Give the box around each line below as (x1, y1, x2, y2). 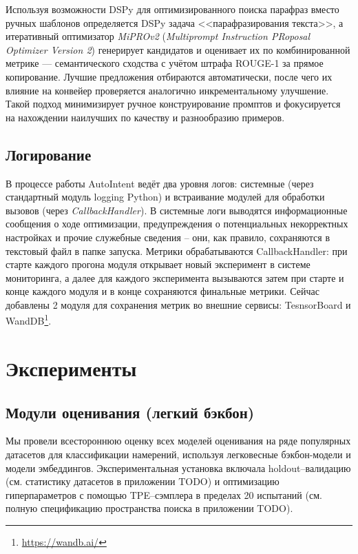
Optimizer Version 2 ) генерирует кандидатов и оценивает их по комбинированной (6, 42, 350, 57)
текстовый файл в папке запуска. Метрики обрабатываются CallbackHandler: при (6, 243, 348, 258)
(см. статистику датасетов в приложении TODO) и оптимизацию (6, 474, 280, 489)
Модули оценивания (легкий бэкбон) (6, 401, 255, 422)
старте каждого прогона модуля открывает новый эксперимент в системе (6, 257, 310, 271)
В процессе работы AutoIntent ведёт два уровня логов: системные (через (6, 176, 314, 190)
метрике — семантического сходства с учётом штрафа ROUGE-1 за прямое (6, 56, 324, 70)
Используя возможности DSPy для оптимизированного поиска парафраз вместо (6, 2, 339, 16)
